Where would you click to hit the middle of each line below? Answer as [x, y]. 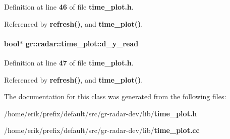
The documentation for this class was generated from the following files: [115, 96]
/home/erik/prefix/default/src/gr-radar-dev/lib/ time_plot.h [101, 113]
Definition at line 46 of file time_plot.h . [69, 7]
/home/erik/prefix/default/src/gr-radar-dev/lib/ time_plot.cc [102, 130]
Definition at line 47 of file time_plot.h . [69, 62]
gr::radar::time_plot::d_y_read [82, 43]
